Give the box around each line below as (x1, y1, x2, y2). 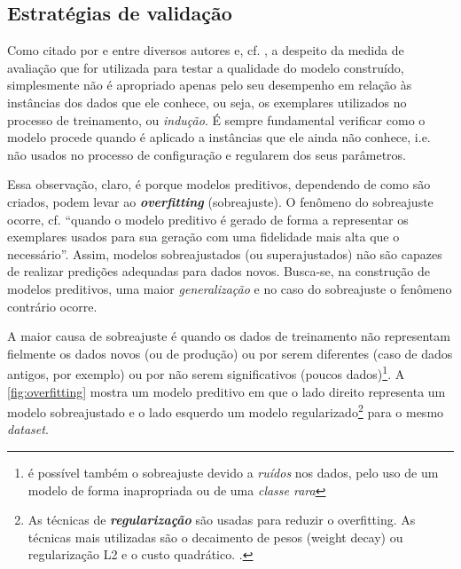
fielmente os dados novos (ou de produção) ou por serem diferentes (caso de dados (7, 344, 453, 362)
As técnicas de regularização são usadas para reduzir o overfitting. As (27, 510, 416, 529)
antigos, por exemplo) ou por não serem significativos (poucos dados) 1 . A (7, 362, 405, 383)
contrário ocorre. (7, 296, 98, 315)
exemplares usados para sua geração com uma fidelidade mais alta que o (7, 227, 400, 246)
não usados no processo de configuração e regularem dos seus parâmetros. (7, 145, 406, 163)
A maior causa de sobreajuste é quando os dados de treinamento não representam (7, 327, 450, 345)
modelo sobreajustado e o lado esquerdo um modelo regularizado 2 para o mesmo (7, 400, 444, 421)
